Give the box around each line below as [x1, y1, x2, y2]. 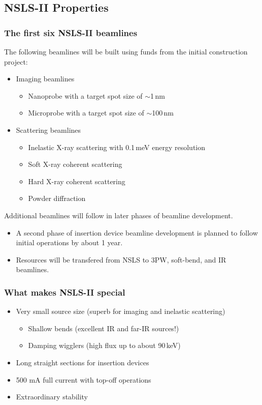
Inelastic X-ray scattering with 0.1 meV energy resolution [28, 141, 206, 152]
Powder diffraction [28, 193, 86, 204]
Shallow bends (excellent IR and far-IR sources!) [28, 323, 179, 333]
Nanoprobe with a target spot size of [28, 90, 143, 101]
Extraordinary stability [16, 391, 88, 402]
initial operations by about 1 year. [16, 237, 123, 248]
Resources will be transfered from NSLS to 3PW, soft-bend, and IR [16, 254, 226, 265]
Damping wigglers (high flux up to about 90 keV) [28, 340, 181, 351]
